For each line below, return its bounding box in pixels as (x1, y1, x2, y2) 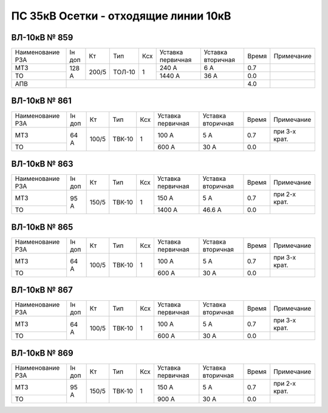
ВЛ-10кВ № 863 (11, 159, 73, 169)
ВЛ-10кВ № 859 (11, 32, 73, 43)
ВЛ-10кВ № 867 (11, 285, 73, 295)
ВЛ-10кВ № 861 (11, 96, 72, 106)
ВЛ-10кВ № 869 (11, 348, 73, 358)
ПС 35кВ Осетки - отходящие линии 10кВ (11, 9, 231, 23)
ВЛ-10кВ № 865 (11, 222, 73, 232)
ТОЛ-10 (113, 68, 136, 76)
